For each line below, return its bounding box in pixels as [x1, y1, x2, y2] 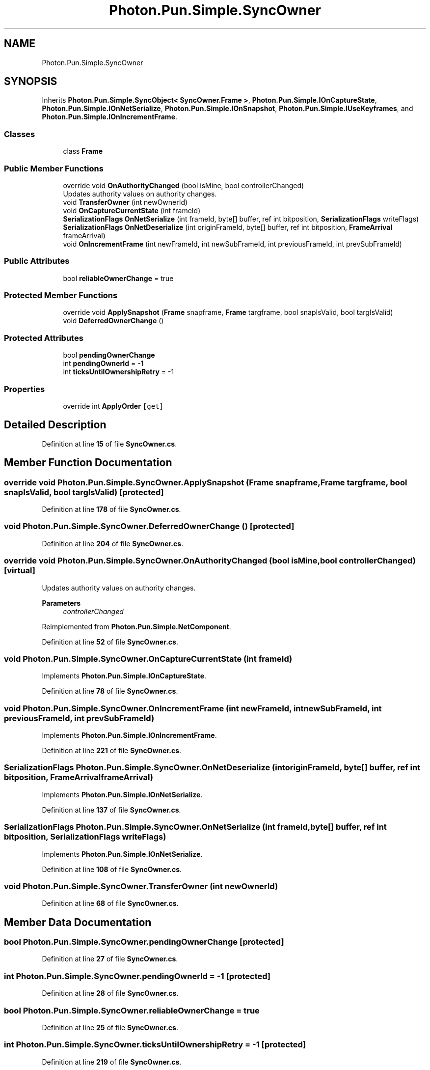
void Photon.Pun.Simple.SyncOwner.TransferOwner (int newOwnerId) [4, 881, 278, 891]
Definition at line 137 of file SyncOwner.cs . [42, 805, 181, 814]
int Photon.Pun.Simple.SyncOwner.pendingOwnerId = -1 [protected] [4, 971, 271, 981]
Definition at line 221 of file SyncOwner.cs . [42, 746, 182, 755]
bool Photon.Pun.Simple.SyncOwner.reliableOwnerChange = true [4, 1005, 260, 1015]
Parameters [42, 598, 81, 607]
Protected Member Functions [4, 290, 118, 301]
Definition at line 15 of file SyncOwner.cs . [42, 439, 177, 448]
